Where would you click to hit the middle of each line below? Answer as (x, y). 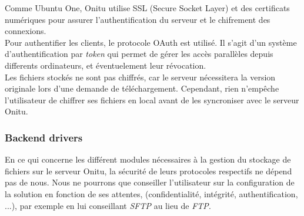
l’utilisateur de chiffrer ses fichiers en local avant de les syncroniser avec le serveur (152, 99)
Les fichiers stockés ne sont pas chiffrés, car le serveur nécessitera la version (140, 77)
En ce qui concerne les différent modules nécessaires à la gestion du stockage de (148, 159)
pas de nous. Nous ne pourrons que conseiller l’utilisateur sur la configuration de (150, 182)
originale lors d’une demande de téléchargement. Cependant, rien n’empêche (142, 88)
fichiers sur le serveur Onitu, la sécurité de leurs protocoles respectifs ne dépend (148, 171)
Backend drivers (44, 137)
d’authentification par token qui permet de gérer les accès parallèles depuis (139, 54)
